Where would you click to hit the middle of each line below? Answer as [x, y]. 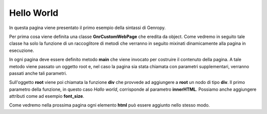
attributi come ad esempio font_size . [47, 96]
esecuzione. [22, 50]
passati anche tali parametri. [38, 73]
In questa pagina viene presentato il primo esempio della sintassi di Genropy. [87, 28]
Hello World [34, 13]
